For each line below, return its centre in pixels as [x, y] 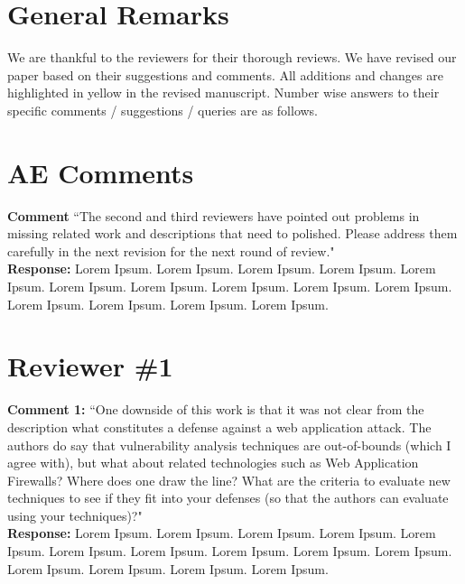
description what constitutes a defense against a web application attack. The [219, 426]
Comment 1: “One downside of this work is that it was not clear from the [216, 409]
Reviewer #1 [90, 366]
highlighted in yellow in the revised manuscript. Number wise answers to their [223, 93]
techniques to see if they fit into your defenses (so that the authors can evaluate [228, 498]
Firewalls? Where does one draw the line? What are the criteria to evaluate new [229, 480]
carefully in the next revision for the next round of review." [171, 250]
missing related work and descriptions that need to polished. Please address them [232, 233]
